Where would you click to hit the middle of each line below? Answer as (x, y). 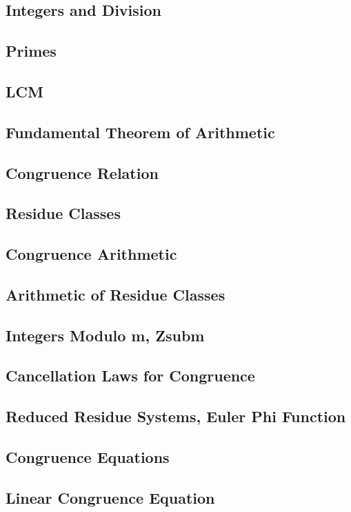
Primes (31, 51)
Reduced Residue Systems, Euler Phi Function (176, 416)
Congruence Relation (82, 172)
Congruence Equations (88, 456)
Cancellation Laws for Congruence (130, 376)
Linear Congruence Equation (110, 497)
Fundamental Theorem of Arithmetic (140, 132)
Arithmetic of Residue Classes (116, 294)
